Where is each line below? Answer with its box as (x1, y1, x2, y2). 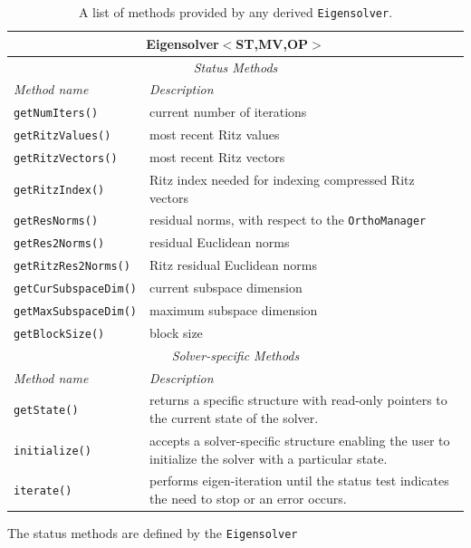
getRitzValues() (14, 130, 111, 143)
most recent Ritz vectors (149, 148, 285, 167)
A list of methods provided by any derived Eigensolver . (78, 3, 393, 21)
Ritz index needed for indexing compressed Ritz (149, 169, 415, 188)
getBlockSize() (14, 327, 105, 341)
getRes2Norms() (14, 237, 105, 251)
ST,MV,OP (235, 34, 308, 53)
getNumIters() (14, 107, 99, 120)
